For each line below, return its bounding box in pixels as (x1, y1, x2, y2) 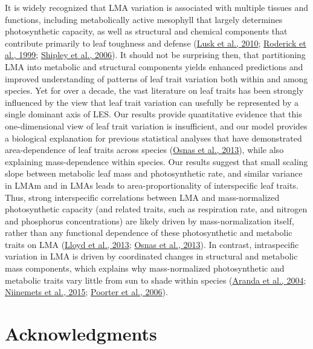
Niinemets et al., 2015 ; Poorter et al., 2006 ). (5, 285, 168, 298)
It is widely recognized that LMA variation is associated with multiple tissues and (5, 1, 309, 13)
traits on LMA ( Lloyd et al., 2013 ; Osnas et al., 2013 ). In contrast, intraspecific (5, 238, 299, 250)
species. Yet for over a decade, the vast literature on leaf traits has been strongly (5, 84, 304, 97)
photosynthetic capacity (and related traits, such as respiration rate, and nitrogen (5, 203, 308, 215)
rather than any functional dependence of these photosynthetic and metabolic (5, 226, 292, 239)
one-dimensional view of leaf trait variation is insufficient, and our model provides (5, 119, 308, 132)
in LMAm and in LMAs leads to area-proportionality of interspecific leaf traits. (5, 178, 298, 191)
